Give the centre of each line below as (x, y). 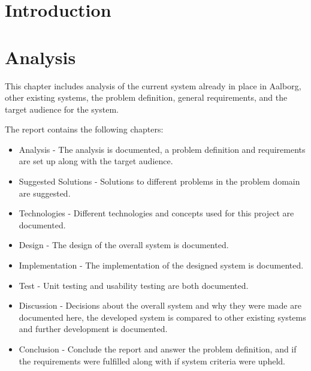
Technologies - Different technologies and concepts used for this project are (156, 213)
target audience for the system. (62, 109)
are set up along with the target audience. (96, 161)
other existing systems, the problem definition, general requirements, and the (146, 97)
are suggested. (45, 193)
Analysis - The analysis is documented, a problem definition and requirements (162, 149)
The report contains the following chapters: (84, 129)
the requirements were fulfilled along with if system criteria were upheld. (152, 361)
